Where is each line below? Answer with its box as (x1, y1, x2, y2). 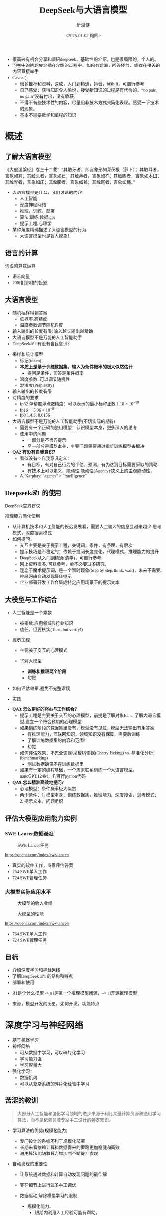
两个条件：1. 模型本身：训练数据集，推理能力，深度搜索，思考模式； (19, 792, 159, 798)
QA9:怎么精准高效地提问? (12, 780, 64, 785)
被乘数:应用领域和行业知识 (19, 621, 73, 626)
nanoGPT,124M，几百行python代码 (19, 774, 86, 779)
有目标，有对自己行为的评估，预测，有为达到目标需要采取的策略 (27, 462, 158, 467)
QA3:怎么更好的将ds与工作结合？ (12, 707, 79, 712)
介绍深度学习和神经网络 (12, 967, 60, 973)
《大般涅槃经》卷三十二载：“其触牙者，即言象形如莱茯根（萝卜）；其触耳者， (5, 167, 162, 172)
